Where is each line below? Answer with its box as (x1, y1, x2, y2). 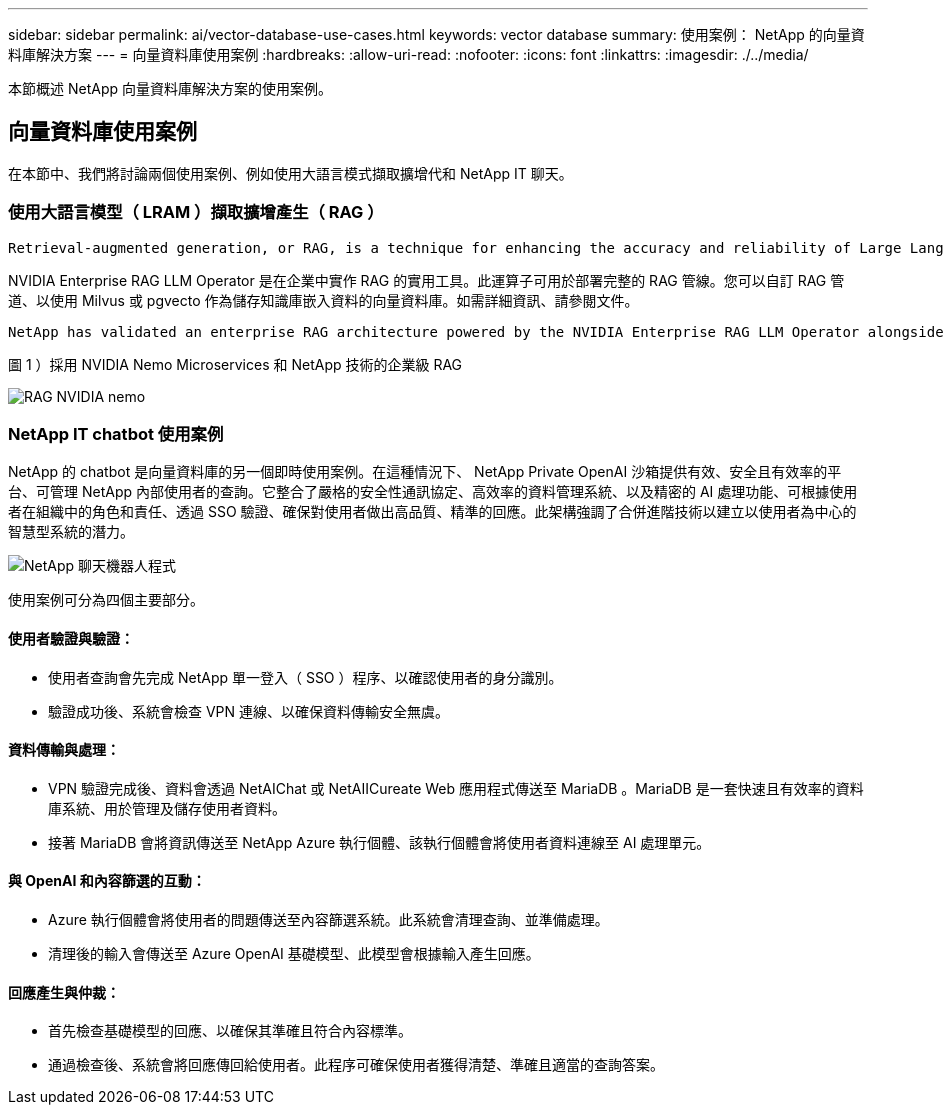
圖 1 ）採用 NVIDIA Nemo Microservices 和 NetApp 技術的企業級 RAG (8, 355, 463, 373)
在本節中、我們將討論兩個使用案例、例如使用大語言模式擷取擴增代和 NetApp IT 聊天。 (8, 164, 573, 182)
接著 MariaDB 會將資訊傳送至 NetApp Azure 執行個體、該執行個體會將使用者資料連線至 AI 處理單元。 (48, 833, 711, 851)
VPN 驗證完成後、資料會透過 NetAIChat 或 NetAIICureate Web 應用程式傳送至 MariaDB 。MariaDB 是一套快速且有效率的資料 (48, 779, 864, 797)
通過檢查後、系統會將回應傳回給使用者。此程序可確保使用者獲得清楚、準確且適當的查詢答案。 (48, 1056, 664, 1074)
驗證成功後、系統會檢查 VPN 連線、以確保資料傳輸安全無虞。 (48, 702, 450, 720)
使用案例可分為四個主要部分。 (8, 591, 204, 609)
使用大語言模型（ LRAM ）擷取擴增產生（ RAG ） (8, 202, 384, 223)
